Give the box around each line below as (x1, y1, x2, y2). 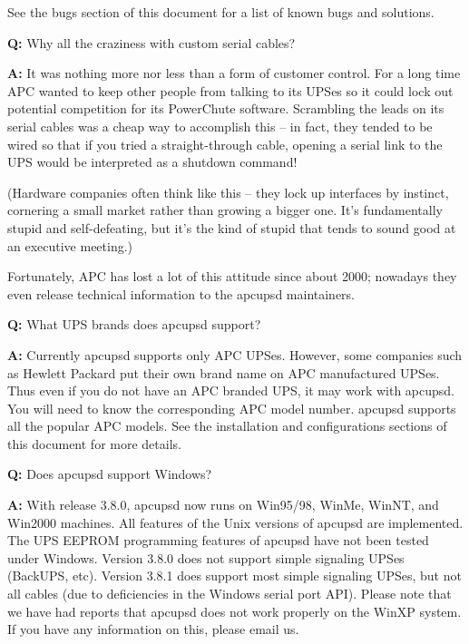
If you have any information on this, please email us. (7, 620, 299, 639)
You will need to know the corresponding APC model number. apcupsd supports (7, 398, 456, 417)
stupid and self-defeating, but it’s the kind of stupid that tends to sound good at (7, 218, 456, 237)
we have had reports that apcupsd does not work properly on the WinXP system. (7, 601, 462, 620)
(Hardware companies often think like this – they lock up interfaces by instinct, (7, 182, 449, 201)
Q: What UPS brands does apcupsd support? (7, 315, 261, 334)
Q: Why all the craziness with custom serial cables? (7, 33, 296, 52)
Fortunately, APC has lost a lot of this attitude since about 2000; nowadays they (7, 267, 457, 286)
